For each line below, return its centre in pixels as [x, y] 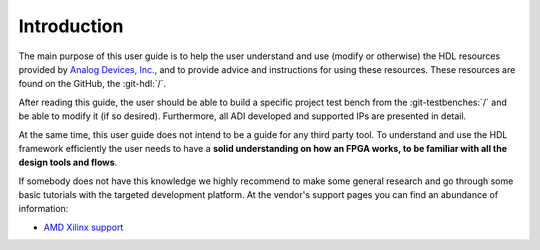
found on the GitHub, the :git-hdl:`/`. [92, 84]
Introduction [71, 26]
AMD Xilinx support [83, 227]
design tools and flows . [68, 162]
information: [43, 209]
